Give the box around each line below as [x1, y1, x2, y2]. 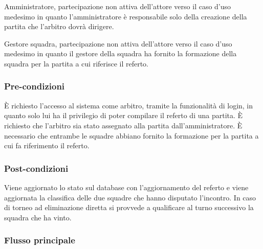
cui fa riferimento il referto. [4, 140, 90, 151]
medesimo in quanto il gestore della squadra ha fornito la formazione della [4, 48, 237, 59]
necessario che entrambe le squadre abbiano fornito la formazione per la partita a [4, 130, 259, 141]
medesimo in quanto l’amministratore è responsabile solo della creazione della [4, 11, 247, 21]
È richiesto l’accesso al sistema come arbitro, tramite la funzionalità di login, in [4, 100, 253, 110]
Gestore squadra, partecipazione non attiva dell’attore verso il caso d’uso [4, 38, 232, 49]
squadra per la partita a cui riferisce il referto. [4, 58, 149, 69]
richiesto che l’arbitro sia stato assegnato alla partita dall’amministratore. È [4, 120, 243, 130]
